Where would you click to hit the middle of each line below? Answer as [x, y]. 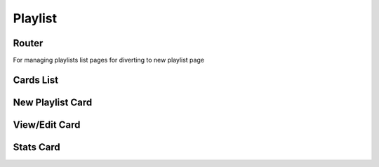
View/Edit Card [47, 125]
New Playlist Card [53, 102]
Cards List [36, 80]
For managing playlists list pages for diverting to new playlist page [109, 60]
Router [28, 43]
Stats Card [37, 147]
